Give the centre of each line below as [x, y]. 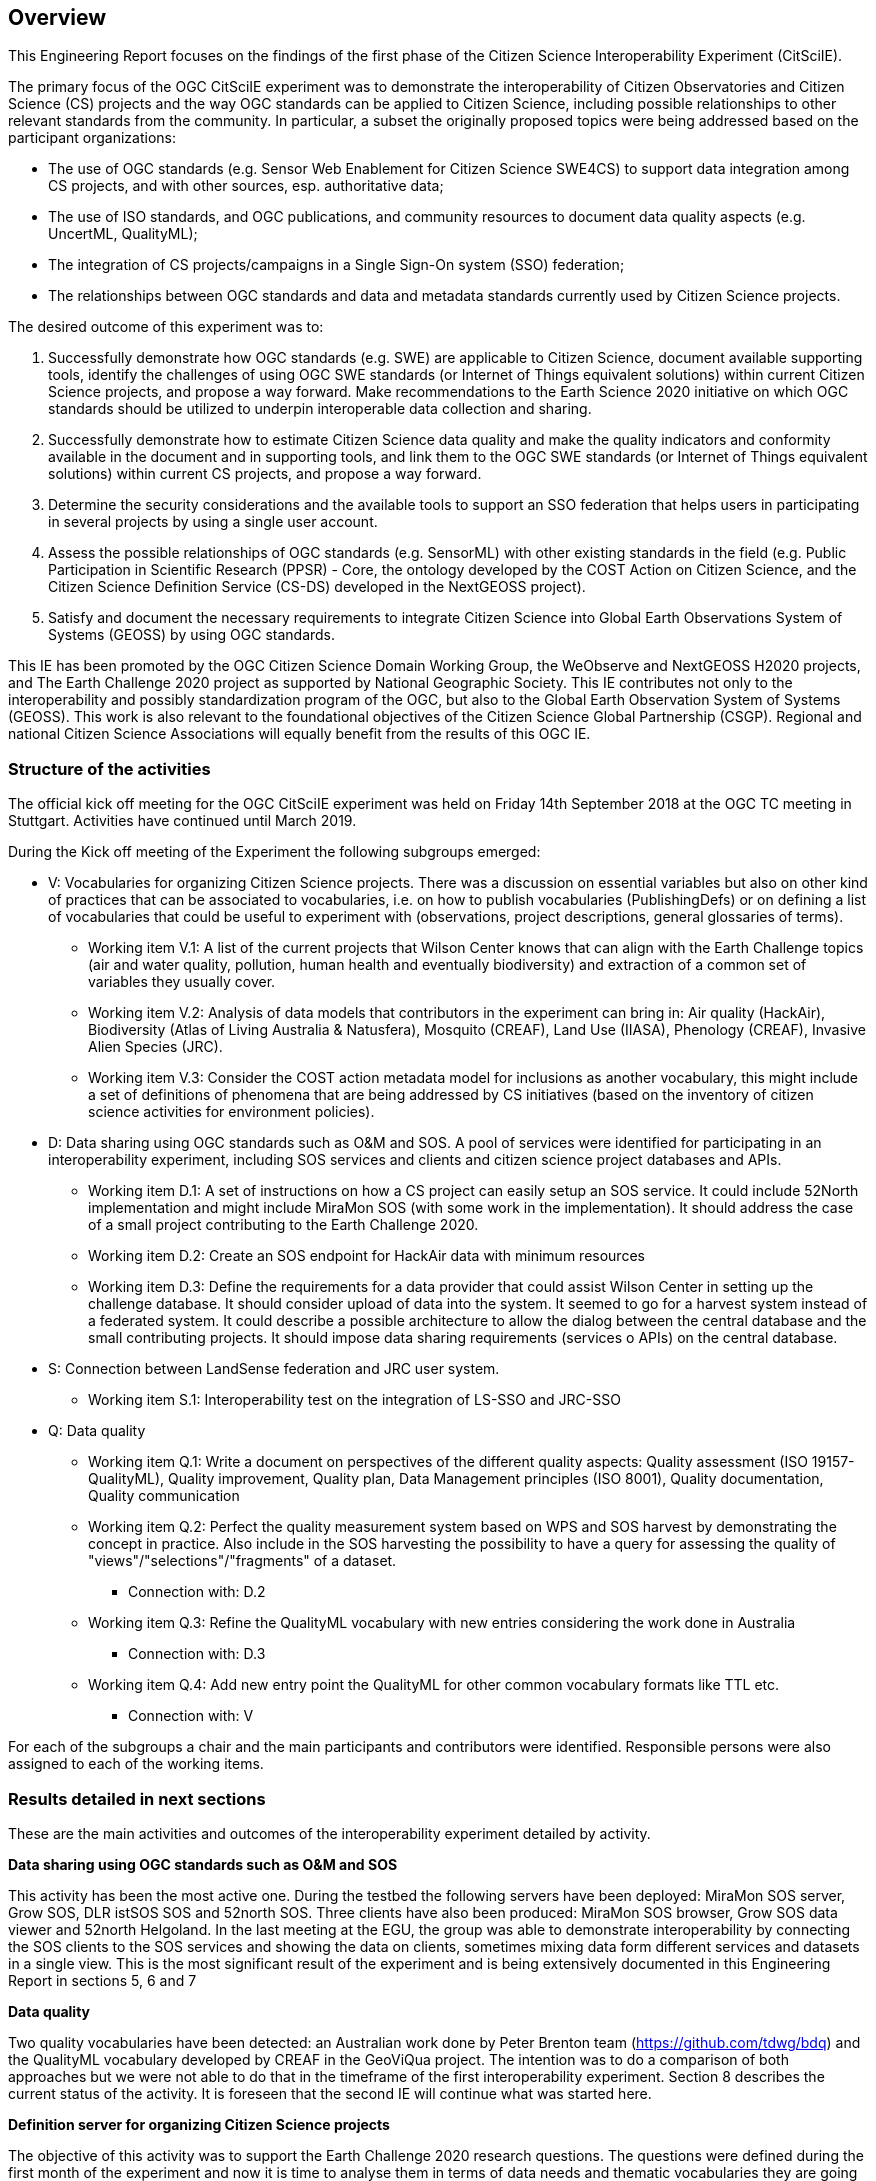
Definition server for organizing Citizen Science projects [199, 2124]
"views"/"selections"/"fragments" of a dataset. [242, 1561]
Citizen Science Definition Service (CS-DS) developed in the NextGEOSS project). [317, 587]
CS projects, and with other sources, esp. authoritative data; [246, 186]
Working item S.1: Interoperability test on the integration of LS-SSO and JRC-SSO [354, 1400]
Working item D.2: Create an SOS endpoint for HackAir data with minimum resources [366, 1256]
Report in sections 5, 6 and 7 [102, 1980]
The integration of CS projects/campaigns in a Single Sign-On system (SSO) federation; [336, 265]
